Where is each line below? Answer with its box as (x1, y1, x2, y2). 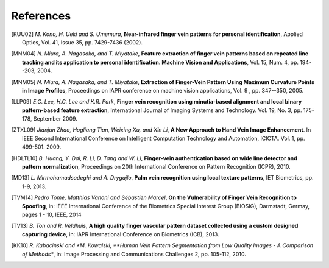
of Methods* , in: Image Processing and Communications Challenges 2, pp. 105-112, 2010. (22, 250, 246, 258)
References (11, 9, 71, 23)
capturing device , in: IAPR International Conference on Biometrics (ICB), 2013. (22, 230, 219, 238)
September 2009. (33, 115, 77, 122)
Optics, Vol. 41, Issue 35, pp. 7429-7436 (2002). (22, 38, 143, 46)
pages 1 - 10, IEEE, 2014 (22, 211, 82, 218)
